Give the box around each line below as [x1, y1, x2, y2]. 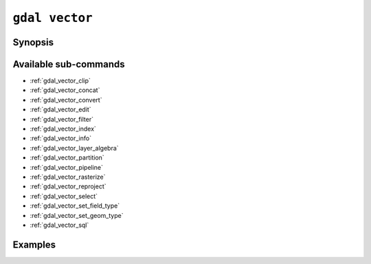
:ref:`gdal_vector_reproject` [30, 182, 106, 190]
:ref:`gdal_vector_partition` [30, 153, 104, 162]
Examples [12, 239, 56, 250]
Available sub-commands [12, 58, 125, 70]
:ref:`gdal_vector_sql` [30, 221, 89, 229]
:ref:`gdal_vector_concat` [30, 86, 100, 94]
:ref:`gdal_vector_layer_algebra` [30, 144, 120, 152]
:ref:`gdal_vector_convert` [30, 96, 102, 104]
